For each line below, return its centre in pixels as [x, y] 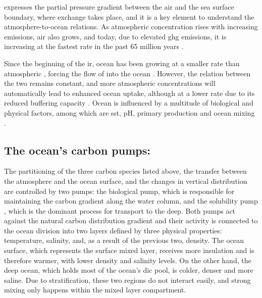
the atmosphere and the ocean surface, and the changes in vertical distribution [126, 181]
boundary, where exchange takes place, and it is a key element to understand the [129, 16]
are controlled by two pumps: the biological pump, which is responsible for [119, 191]
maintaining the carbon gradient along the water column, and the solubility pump [131, 201]
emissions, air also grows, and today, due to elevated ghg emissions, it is [115, 36]
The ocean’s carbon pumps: [77, 150]
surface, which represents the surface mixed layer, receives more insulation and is [129, 250]
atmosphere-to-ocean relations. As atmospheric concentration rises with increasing [131, 27]
